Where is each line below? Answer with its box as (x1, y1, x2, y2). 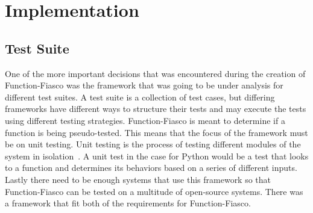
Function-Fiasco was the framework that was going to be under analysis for (5, 79, 283, 91)
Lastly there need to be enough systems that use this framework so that (5, 173, 271, 185)
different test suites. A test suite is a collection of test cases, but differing (5, 90, 275, 103)
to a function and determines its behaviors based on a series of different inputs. (5, 161, 297, 174)
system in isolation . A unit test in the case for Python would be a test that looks (5, 149, 309, 162)
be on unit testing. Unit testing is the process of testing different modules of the (5, 138, 301, 150)
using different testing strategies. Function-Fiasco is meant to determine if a (5, 114, 285, 126)
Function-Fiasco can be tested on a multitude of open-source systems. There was (5, 185, 303, 197)
